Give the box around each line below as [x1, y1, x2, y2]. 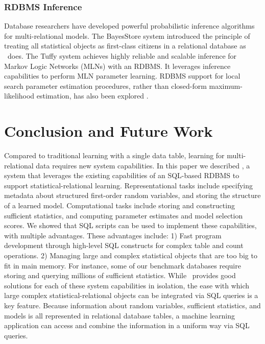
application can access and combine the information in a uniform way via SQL [4, 320, 250, 331]
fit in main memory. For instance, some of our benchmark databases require [4, 260, 241, 271]
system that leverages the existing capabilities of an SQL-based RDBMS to [4, 170, 239, 181]
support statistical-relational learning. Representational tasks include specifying [4, 180, 253, 190]
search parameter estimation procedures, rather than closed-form [4, 80, 207, 91]
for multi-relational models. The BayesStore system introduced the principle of [4, 30, 250, 41]
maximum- [209, 80, 243, 91]
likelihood [4, 90, 35, 101]
